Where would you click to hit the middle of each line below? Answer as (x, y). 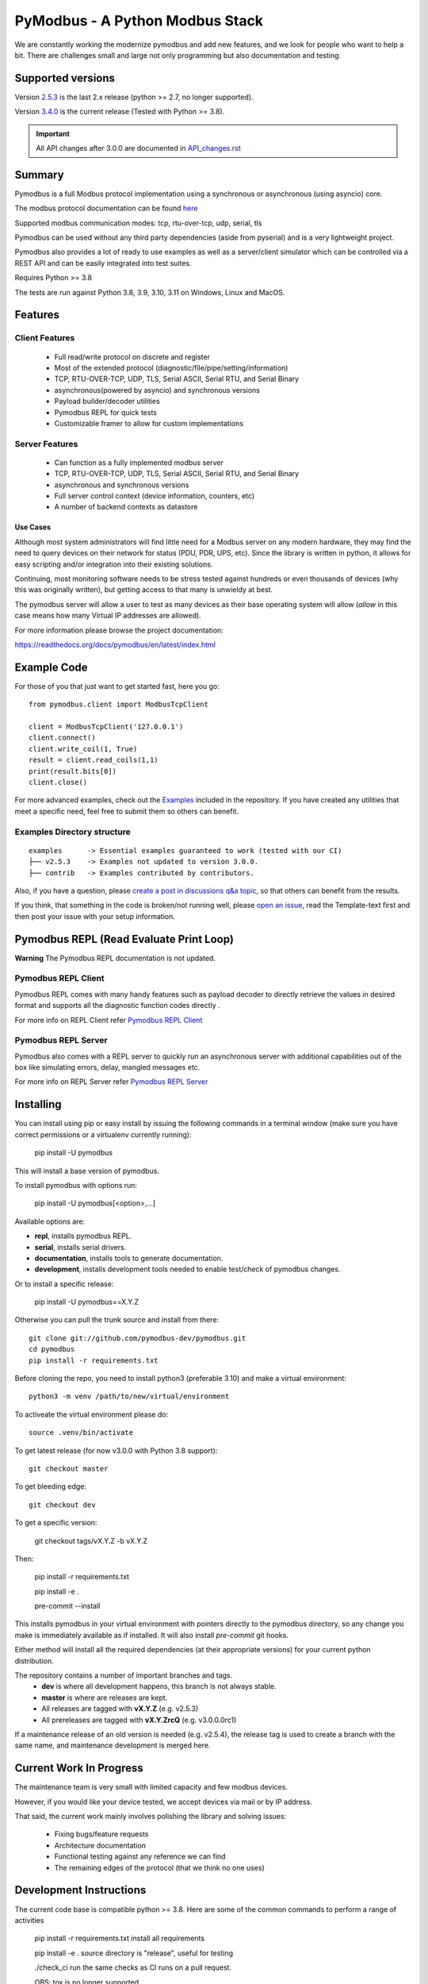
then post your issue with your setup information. (95, 916)
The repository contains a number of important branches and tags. (124, 1675)
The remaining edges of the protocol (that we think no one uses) (159, 1867)
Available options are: (50, 1221)
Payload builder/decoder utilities (107, 402)
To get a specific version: (56, 1523)
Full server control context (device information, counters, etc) (155, 496)
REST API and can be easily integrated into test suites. (103, 263)
